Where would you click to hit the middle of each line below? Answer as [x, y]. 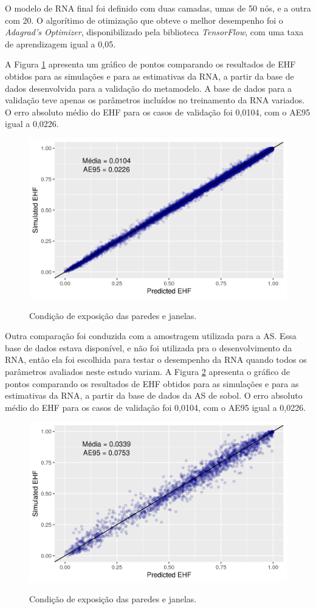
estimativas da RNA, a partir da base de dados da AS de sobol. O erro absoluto [154, 395]
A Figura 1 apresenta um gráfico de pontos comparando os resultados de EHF [150, 64]
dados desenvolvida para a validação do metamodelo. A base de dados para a [149, 88]
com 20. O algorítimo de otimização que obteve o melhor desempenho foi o [144, 20]
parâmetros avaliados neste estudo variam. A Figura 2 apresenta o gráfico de [148, 372]
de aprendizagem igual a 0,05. [60, 43]
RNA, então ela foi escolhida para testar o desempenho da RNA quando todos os [156, 360]
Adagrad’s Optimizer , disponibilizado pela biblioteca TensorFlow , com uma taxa [154, 32]
